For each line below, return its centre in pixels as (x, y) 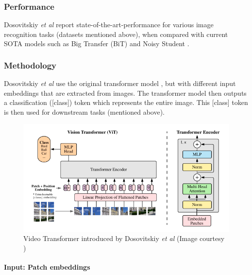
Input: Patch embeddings (47, 266)
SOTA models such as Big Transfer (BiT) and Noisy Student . (97, 43)
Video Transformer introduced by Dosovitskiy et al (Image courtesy (124, 238)
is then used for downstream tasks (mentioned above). (84, 112)
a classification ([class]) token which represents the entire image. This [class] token (126, 102)
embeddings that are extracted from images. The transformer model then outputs (125, 93)
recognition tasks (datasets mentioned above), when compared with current (116, 34)
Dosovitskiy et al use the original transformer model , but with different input (120, 83)
